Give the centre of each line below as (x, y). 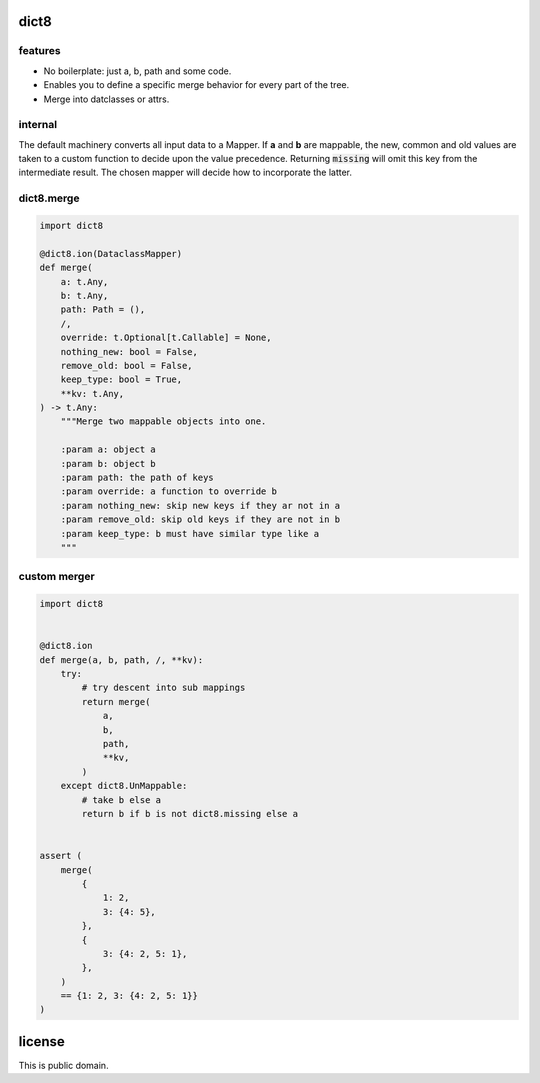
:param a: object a (108, 449)
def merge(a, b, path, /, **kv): (121, 659)
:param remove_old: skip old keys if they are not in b (200, 519)
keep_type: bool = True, (121, 379)
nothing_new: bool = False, (129, 351)
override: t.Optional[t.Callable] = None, (166, 338)
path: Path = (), (103, 309)
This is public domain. (63, 1065)
